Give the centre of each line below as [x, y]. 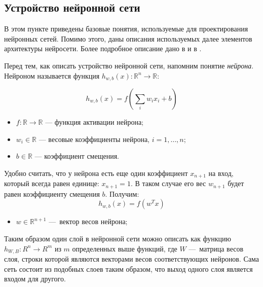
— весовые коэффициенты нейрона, [94, 139]
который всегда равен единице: [52, 183]
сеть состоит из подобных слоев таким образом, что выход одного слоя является [128, 268]
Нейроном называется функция [52, 75]
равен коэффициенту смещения [52, 193]
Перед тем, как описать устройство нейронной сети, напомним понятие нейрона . [129, 65]
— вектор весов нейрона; [88, 221]
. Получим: [122, 193]
